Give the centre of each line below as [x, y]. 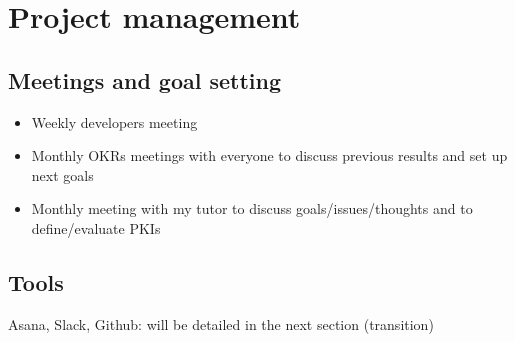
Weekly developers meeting [114, 121]
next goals [62, 174]
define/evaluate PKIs [96, 227]
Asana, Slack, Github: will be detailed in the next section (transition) [221, 323]
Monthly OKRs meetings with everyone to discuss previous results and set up [269, 155]
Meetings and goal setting [145, 79]
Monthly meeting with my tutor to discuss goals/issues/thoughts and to [252, 208]
